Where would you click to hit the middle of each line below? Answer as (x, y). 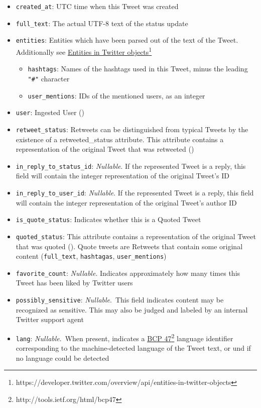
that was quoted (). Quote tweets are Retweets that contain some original (129, 246)
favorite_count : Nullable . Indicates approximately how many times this (128, 273)
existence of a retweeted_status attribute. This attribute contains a (120, 139)
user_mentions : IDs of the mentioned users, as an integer (116, 95)
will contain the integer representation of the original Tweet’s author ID (126, 202)
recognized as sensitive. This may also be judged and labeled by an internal (132, 309)
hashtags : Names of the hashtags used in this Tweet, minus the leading (138, 69)
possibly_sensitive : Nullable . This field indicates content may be (120, 299)
